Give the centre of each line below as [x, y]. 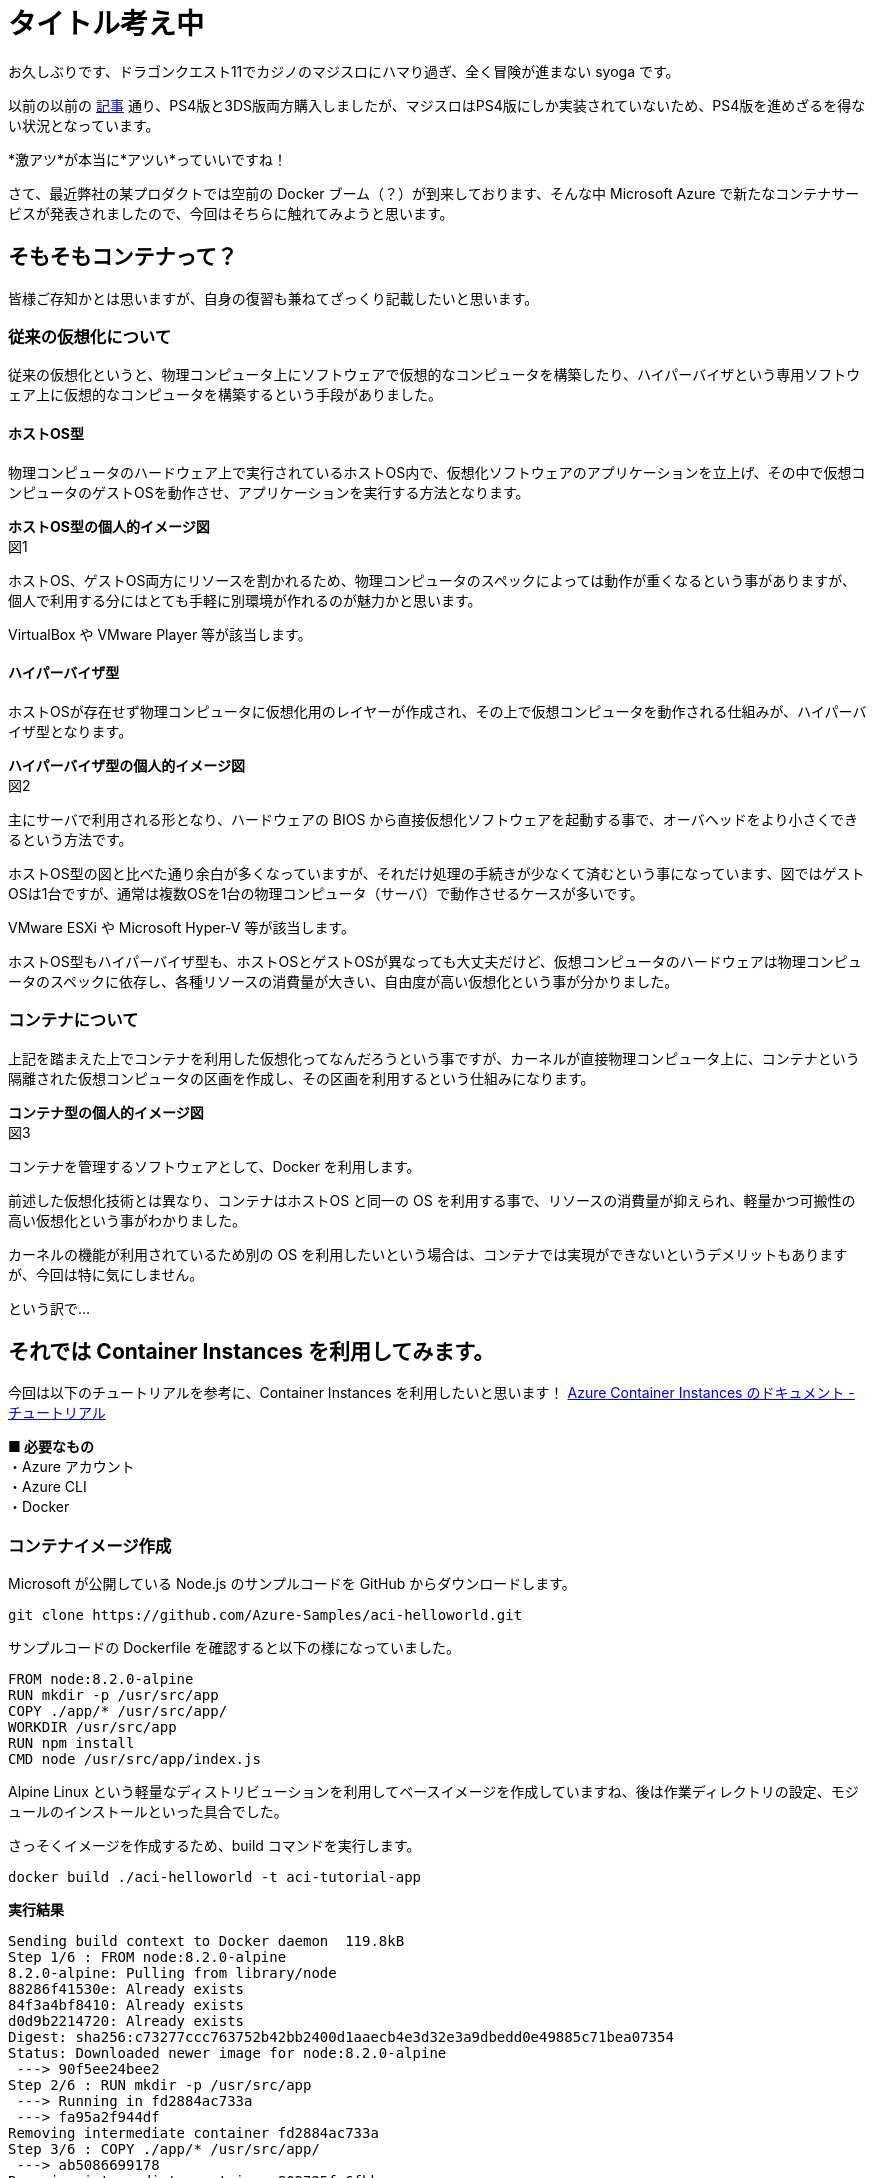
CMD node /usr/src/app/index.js [134, 1759]
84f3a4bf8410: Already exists [126, 2005]
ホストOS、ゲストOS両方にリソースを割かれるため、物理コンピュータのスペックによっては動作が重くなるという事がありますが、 [432, 580]
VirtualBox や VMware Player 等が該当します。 [160, 634]
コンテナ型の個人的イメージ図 [106, 1112]
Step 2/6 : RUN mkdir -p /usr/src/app [160, 2085]
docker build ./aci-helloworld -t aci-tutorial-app [215, 1877]
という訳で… [49, 1308]
